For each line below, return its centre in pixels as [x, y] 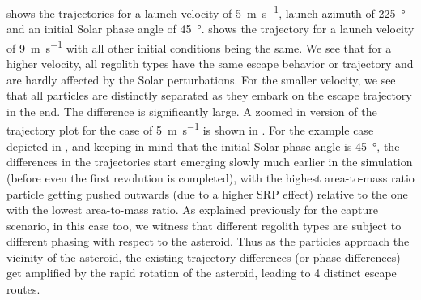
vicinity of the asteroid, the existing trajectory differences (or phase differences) [204, 257]
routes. [23, 289]
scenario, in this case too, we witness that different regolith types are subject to [204, 225]
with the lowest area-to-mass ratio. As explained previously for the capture [193, 210]
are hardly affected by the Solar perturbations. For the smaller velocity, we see [201, 79]
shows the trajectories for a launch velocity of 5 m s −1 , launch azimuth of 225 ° [206, 12]
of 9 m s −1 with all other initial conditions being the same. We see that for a [199, 46]
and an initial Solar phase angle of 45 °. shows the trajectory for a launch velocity [210, 29]
